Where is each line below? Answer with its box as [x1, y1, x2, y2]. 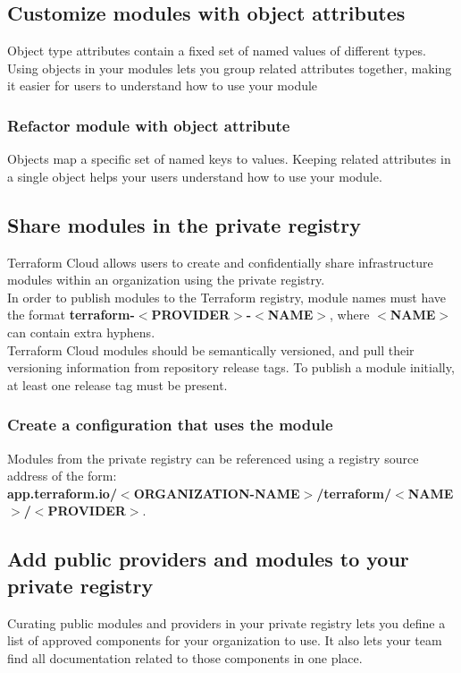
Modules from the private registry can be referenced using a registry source [7, 448, 419, 467]
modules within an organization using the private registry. [7, 270, 325, 289]
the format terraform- [7, 305, 135, 324]
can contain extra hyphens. [7, 322, 155, 341]
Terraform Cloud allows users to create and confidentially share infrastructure [7, 252, 433, 271]
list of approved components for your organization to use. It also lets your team [7, 631, 442, 650]
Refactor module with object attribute [7, 114, 290, 136]
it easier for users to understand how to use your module [7, 76, 318, 95]
